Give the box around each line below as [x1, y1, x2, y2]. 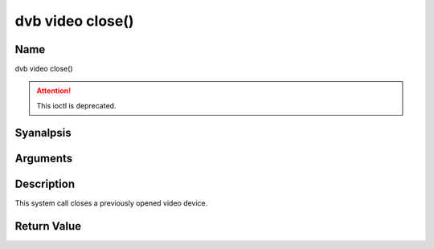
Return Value [14, 219, 82, 233]
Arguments [14, 151, 73, 165]
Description [14, 177, 76, 190]
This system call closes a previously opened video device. [14, 198, 208, 208]
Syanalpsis [14, 125, 72, 140]
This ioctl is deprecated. [36, 100, 117, 110]
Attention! [36, 86, 72, 96]
